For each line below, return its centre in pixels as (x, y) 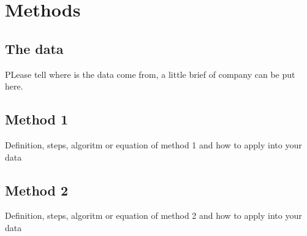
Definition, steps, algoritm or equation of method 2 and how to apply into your (153, 215)
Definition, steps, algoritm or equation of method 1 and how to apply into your (153, 144)
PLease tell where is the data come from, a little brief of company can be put (150, 74)
